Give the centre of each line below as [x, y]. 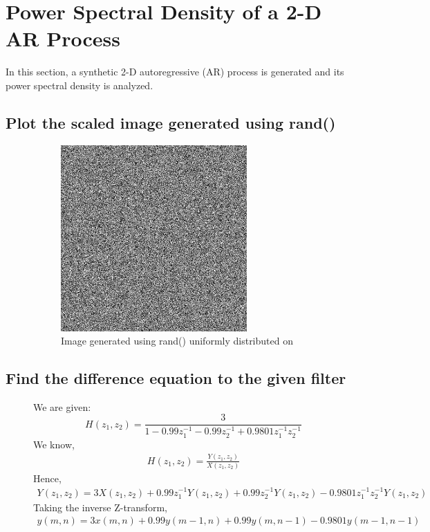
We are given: [62, 406]
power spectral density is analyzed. [80, 85]
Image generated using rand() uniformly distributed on [177, 341]
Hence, [47, 478]
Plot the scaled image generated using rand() [171, 122]
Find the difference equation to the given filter [176, 378]
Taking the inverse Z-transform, [100, 507]
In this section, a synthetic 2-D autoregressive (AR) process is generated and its [175, 72]
